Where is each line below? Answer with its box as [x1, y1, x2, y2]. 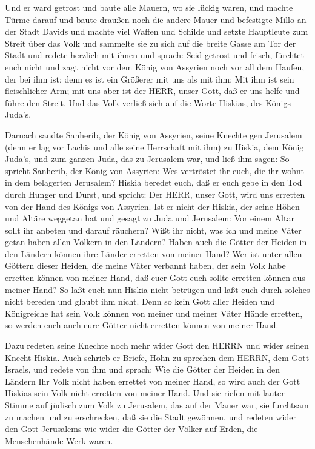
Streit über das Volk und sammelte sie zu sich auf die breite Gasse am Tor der [5, 36, 296, 49]
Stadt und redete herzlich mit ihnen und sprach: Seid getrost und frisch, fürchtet [5, 49, 305, 61]
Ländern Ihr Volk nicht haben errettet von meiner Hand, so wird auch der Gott [5, 374, 300, 387]
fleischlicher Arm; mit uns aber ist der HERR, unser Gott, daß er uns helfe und [5, 84, 300, 97]
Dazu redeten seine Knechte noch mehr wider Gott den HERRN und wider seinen [5, 339, 309, 352]
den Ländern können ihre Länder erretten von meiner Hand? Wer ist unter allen [5, 247, 302, 260]
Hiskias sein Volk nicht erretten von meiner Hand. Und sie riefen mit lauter [5, 387, 285, 399]
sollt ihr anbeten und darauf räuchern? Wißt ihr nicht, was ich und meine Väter [5, 223, 302, 236]
